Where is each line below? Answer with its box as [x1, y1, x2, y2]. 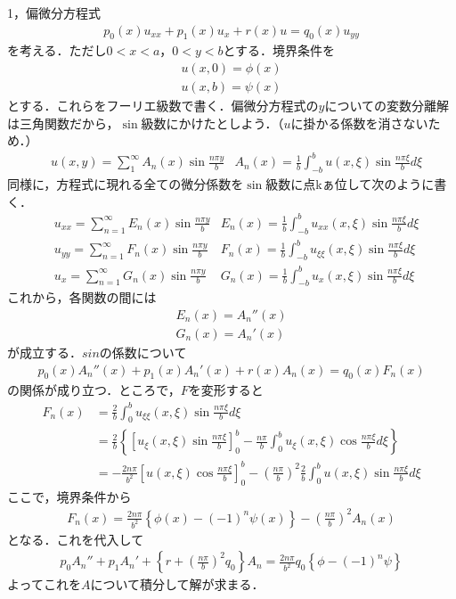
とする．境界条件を [223, 41, 336, 60]
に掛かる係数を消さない [290, 113, 428, 132]
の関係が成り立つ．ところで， [7, 381, 181, 399]
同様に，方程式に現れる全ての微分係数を [7, 175, 244, 193]
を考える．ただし [7, 41, 107, 60]
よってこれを [7, 575, 81, 594]
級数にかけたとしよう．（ [141, 113, 284, 132]
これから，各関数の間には [7, 288, 157, 307]
